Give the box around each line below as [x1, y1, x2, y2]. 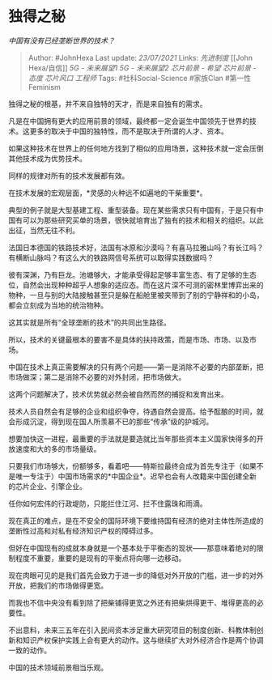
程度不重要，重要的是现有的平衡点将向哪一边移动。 [15, 553, 186, 563]
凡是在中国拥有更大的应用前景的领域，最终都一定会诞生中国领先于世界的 [8, 116, 249, 125]
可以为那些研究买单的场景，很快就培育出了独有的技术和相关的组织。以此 [22, 215, 264, 225]
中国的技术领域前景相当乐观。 [8, 662, 108, 672]
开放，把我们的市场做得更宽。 [8, 580, 108, 590]
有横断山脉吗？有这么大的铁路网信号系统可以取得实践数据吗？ [8, 253, 215, 262]
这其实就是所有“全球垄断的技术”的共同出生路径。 [8, 317, 172, 327]
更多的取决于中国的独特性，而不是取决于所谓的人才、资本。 [29, 126, 228, 136]
